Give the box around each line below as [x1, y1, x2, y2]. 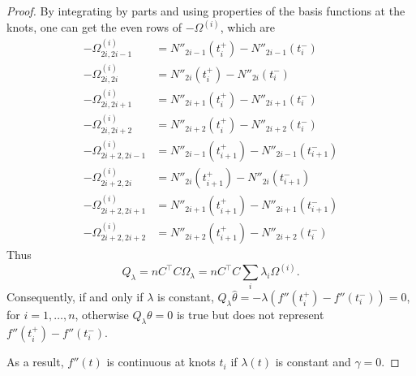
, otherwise [75, 306, 129, 323]
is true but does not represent [176, 306, 324, 323]
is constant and [275, 353, 351, 370]
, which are [220, 19, 275, 36]
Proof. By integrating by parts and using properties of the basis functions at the [6, 2, 405, 19]
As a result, [6, 353, 64, 370]
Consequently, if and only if [6, 288, 144, 305]
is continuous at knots [106, 353, 216, 370]
